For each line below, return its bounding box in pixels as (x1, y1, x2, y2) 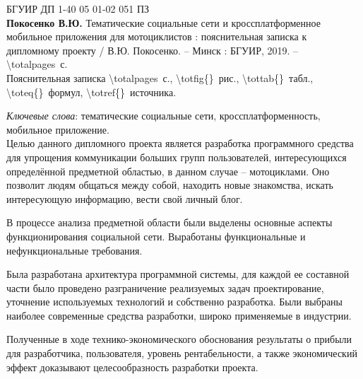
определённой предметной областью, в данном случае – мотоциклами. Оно (6, 163, 330, 178)
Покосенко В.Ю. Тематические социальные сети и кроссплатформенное (6, 15, 321, 30)
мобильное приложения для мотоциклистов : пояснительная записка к (6, 29, 307, 44)
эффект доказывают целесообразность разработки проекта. (6, 359, 258, 374)
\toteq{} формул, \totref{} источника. (6, 84, 177, 99)
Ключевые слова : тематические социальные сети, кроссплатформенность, (6, 108, 321, 123)
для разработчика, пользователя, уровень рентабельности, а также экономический (6, 346, 357, 361)
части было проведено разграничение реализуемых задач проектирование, (6, 280, 324, 295)
